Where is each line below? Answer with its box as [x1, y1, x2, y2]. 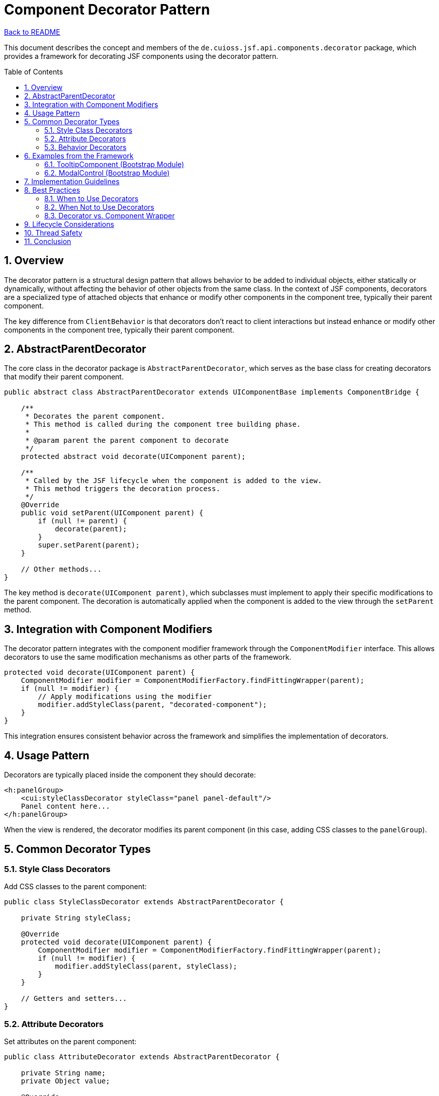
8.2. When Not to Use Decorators [44, 202, 154, 211]
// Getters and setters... [21, 994, 127, 1003]
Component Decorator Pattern [4, 1, 210, 18]
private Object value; [21, 1077, 110, 1085]
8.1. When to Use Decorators [44, 194, 139, 203]
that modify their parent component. [4, 372, 124, 381]
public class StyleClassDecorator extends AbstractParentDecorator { [4, 898, 284, 906]
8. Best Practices [24, 185, 80, 194]
